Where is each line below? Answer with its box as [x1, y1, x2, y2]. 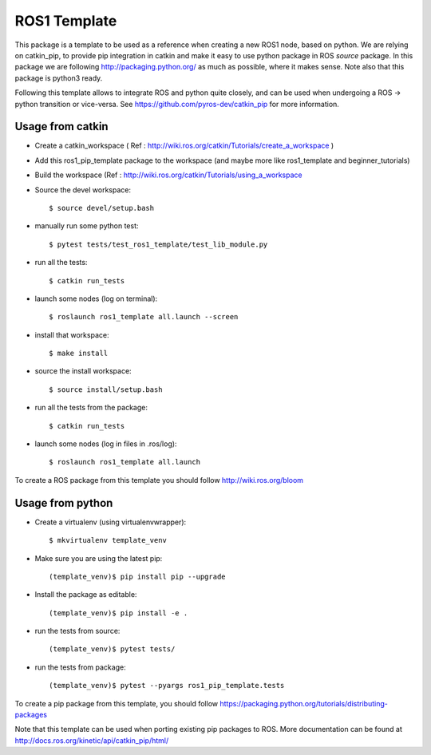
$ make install [49, 349, 109, 358]
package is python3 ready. [14, 73, 103, 83]
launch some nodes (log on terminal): [34, 294, 158, 303]
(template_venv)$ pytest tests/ [49, 645, 176, 654]
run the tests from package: [34, 662, 127, 672]
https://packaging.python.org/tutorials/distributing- [219, 698, 389, 708]
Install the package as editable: [34, 590, 137, 599]
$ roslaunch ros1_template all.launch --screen [49, 312, 239, 322]
